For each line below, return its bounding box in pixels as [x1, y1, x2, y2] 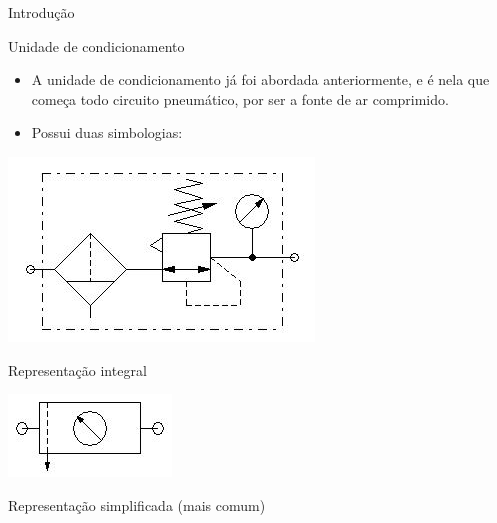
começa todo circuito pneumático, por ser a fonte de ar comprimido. [31, 88, 449, 109]
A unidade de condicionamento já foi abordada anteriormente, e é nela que [31, 69, 490, 90]
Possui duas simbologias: [31, 122, 183, 143]
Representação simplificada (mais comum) [8, 494, 266, 515]
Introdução [8, 2, 75, 22]
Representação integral [8, 359, 147, 380]
